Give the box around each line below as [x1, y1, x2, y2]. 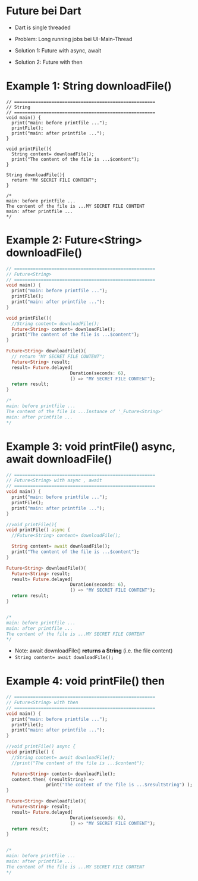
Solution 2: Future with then [14, 58, 83, 65]
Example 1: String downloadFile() [6, 79, 172, 93]
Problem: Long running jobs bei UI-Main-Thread [14, 35, 133, 42]
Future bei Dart [6, 4, 81, 18]
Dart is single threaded [14, 24, 71, 31]
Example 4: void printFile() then [6, 674, 165, 688]
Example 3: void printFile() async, [6, 439, 175, 453]
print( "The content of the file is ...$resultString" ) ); [46, 782, 193, 788]
